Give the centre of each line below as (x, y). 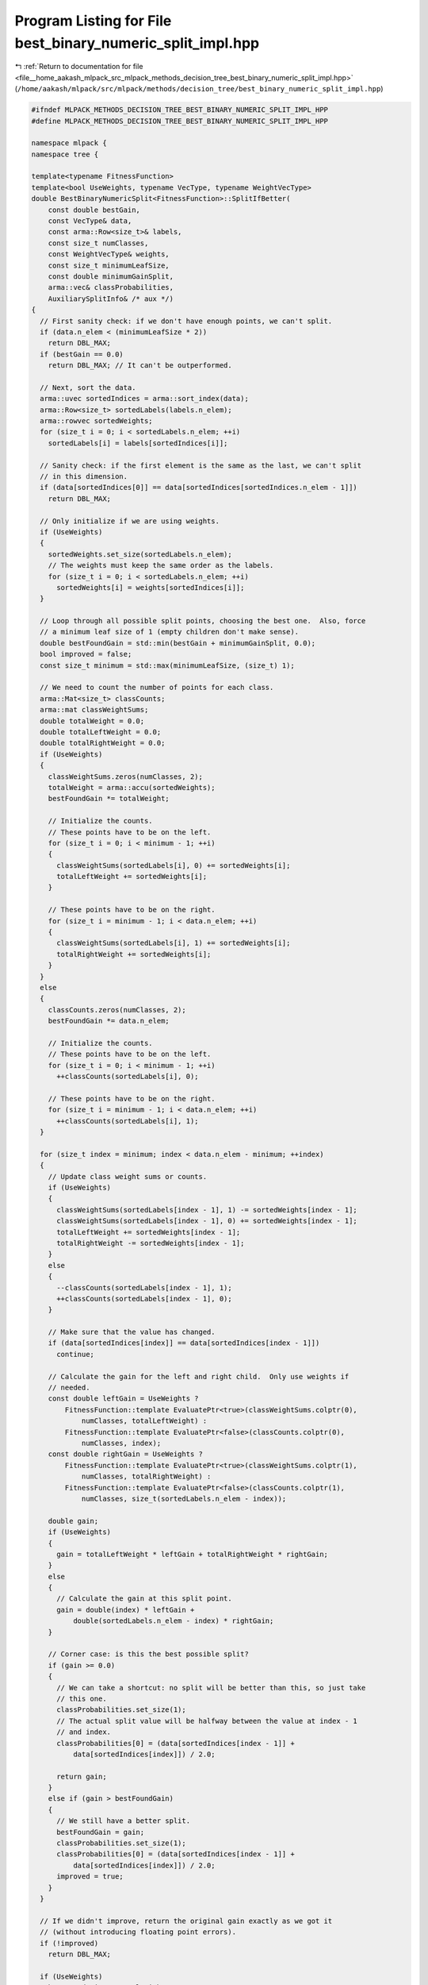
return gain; (82, 1776)
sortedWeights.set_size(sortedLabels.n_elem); (140, 554)
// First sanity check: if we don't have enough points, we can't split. (186, 321)
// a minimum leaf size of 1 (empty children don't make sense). (170, 632)
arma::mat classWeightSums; (94, 710)
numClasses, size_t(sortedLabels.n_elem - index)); (184, 1498)
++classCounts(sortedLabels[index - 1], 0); (145, 1299)
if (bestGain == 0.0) (82, 354)
